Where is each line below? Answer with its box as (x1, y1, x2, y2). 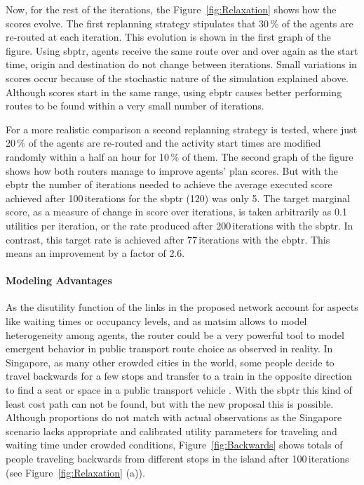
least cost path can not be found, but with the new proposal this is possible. (6, 396, 334, 411)
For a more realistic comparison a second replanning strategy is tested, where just (6, 121, 358, 136)
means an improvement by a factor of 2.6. (6, 246, 185, 260)
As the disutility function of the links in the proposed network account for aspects (6, 300, 358, 314)
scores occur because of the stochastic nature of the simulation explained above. (6, 70, 349, 85)
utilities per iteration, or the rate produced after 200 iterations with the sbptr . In (6, 218, 353, 232)
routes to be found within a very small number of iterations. (6, 98, 264, 113)
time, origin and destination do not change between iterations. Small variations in (6, 57, 357, 72)
